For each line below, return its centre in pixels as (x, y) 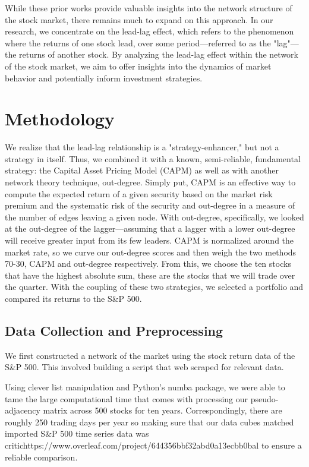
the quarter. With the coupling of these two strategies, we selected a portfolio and (154, 287)
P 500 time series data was (100, 433)
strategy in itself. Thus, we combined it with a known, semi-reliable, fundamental (153, 158)
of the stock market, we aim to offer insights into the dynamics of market (138, 66)
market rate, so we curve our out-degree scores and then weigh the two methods (151, 252)
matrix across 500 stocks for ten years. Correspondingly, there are (163, 410)
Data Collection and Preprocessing (114, 330)
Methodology (60, 119)
